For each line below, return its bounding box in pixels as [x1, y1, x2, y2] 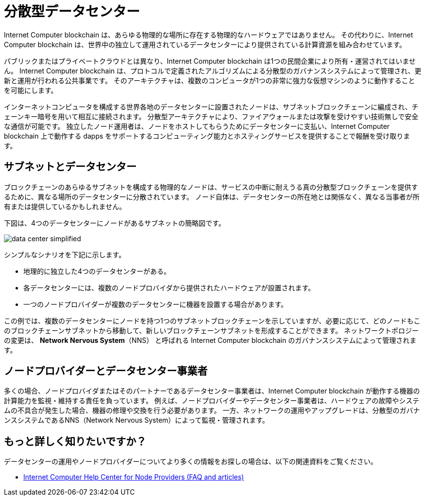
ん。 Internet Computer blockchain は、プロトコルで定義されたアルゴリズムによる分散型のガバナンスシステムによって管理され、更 [4, 66, 422, 75]
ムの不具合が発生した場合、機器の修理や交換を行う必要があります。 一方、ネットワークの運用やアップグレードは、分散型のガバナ [4, 406, 420, 415]
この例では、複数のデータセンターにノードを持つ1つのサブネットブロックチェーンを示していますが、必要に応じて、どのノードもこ [4, 316, 421, 325]
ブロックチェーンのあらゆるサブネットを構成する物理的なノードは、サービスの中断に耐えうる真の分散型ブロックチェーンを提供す [4, 182, 418, 191]
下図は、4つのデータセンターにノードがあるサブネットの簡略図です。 [4, 218, 225, 227]
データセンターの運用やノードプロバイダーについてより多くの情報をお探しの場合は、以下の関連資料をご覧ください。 [4, 457, 377, 466]
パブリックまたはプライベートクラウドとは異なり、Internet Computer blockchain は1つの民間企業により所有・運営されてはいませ [4, 56, 416, 65]
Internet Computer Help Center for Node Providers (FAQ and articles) [23, 473, 244, 482]
